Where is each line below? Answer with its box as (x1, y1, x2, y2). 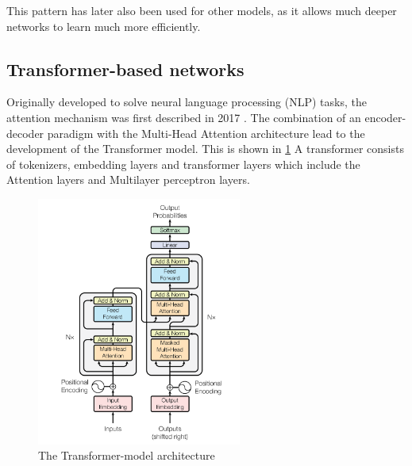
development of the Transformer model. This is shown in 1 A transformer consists (6, 140, 404, 157)
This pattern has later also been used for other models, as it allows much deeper (6, 2, 397, 18)
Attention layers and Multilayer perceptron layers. (6, 171, 250, 188)
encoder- (364, 109, 406, 125)
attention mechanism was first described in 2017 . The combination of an (6, 109, 361, 125)
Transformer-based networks (6, 56, 245, 81)
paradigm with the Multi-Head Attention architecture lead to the (47, 124, 365, 141)
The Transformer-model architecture (38, 447, 215, 464)
